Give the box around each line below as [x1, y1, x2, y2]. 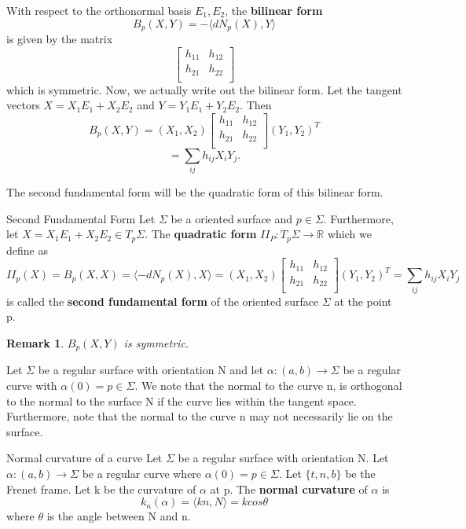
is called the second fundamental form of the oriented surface [6, 292, 319, 309]
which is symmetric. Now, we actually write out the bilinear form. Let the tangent [6, 81, 402, 97]
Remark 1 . [6, 334, 64, 351]
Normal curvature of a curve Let [6, 450, 163, 466]
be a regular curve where [82, 465, 202, 481]
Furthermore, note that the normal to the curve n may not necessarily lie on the [6, 408, 393, 424]
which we [327, 226, 372, 242]
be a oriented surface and [171, 210, 293, 226]
